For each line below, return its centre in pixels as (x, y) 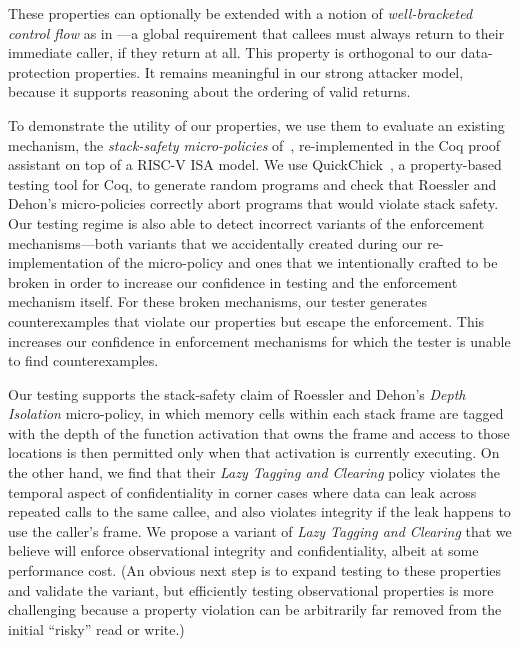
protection (39, 71)
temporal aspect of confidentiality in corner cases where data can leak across (242, 491)
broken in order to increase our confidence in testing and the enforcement (233, 281)
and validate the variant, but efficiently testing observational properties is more (251, 589)
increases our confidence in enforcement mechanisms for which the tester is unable (259, 340)
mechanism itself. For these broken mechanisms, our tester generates (217, 301)
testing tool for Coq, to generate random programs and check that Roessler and (252, 183)
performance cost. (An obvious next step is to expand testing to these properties (255, 570)
